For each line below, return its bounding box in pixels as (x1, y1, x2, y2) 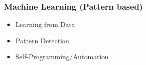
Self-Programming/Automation (15, 52, 109, 62)
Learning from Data (15, 19, 75, 29)
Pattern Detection (15, 35, 69, 45)
